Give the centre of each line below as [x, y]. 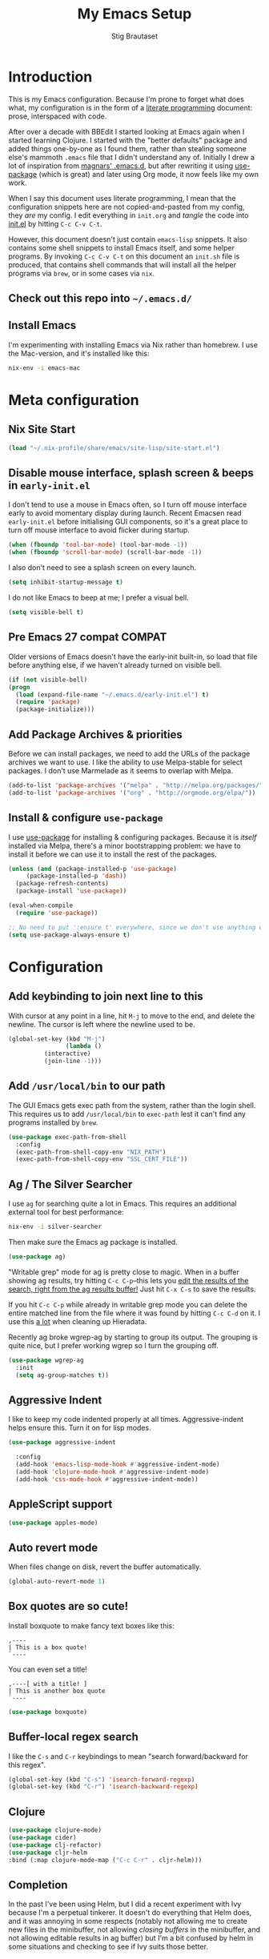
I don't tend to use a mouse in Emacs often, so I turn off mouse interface [128, 504]
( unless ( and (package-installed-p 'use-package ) [93, 869]
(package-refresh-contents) [62, 884]
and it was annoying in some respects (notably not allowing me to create [128, 1921]
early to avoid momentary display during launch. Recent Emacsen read [125, 513]
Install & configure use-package [86, 818]
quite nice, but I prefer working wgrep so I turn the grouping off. [113, 1345]
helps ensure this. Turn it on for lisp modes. [80, 1428]
